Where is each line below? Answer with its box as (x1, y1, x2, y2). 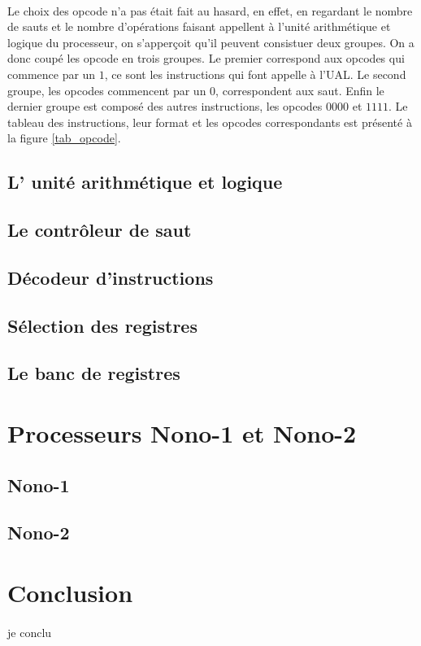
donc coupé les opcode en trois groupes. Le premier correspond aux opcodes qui (7, 50, 405, 67)
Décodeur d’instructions (7, 264, 214, 290)
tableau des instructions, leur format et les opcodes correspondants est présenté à (7, 113, 412, 130)
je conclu (7, 623, 52, 640)
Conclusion (7, 575, 133, 609)
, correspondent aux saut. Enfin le (215, 81, 384, 98)
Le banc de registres (7, 360, 180, 386)
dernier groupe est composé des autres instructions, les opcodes (7, 98, 323, 115)
